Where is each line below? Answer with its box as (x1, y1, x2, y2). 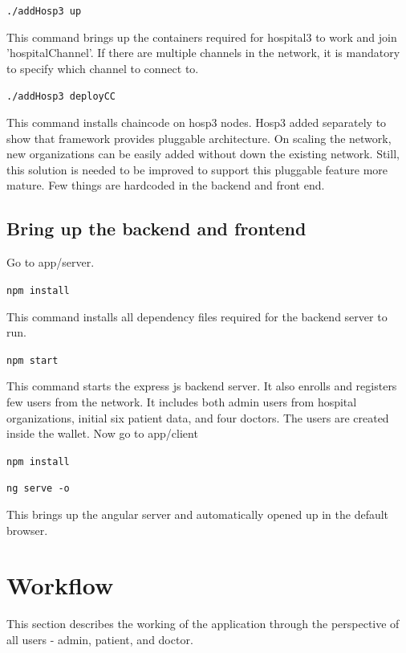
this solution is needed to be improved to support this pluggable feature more (6, 161, 388, 178)
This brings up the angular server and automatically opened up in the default (6, 506, 389, 523)
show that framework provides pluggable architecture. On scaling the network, (6, 129, 392, 146)
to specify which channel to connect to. (6, 59, 199, 76)
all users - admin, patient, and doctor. (6, 631, 193, 647)
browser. (6, 521, 48, 538)
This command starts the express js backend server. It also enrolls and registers (6, 378, 397, 394)
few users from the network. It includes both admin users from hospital (6, 393, 357, 410)
